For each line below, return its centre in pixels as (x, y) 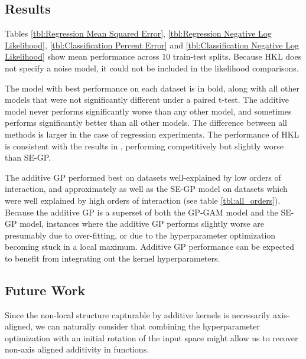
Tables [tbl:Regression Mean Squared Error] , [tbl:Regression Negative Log (138, 33)
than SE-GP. (28, 157)
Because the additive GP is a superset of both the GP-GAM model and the (141, 212)
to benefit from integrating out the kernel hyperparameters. (113, 258)
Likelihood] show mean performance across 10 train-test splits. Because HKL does (153, 56)
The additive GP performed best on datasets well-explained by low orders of (143, 177)
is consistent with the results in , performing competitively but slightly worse (144, 146)
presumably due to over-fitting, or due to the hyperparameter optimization (140, 235)
